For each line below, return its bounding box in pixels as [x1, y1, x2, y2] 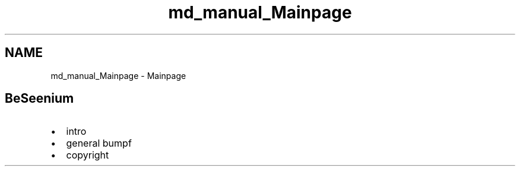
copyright [66, 149, 109, 161]
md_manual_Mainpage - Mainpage [50, 70, 186, 81]
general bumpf [66, 137, 132, 150]
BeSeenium [5, 91, 74, 106]
